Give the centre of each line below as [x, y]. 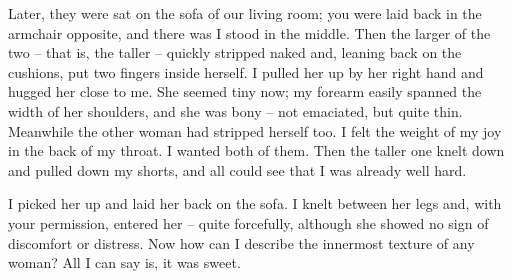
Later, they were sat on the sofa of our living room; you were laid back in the [245, 13]
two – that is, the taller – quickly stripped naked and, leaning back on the [235, 52]
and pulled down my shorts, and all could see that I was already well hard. [237, 169]
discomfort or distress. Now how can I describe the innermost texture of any [241, 242]
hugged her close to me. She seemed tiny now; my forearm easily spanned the [245, 91]
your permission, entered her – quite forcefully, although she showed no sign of [248, 222]
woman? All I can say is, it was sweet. [124, 262]
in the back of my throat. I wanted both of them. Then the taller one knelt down [256, 150]
